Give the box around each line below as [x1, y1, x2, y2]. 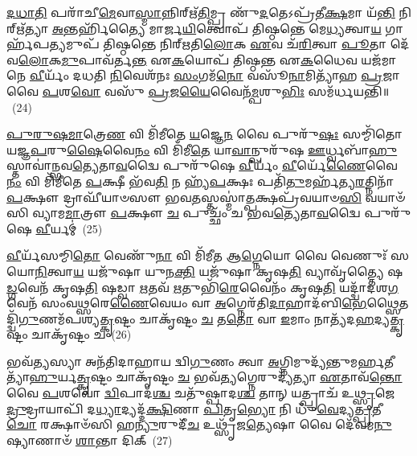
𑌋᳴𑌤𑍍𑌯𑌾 [6, 19, 48, 36]
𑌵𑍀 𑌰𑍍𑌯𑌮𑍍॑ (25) [35, 220, 103, 236]
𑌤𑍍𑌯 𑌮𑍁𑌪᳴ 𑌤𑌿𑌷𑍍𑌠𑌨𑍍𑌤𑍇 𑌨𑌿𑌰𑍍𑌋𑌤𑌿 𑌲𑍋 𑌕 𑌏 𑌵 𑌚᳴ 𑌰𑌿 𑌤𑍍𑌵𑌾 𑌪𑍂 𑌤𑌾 [49, 35, 386, 52]
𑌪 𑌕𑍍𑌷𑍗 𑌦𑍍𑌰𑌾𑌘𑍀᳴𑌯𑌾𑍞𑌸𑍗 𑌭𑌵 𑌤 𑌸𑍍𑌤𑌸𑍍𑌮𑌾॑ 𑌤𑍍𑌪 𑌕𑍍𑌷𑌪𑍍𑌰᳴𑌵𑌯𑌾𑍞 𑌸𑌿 [6, 188, 362, 205]
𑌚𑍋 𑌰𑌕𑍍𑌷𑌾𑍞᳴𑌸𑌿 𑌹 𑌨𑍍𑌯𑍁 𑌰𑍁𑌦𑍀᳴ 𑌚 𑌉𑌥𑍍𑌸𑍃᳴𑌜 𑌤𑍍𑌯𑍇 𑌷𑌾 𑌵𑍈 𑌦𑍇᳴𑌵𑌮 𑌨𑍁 [6, 416, 392, 433]
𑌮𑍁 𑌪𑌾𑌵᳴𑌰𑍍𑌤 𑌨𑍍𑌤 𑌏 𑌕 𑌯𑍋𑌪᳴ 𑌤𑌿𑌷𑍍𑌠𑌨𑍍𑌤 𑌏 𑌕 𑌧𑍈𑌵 [61, 51, 358, 68]
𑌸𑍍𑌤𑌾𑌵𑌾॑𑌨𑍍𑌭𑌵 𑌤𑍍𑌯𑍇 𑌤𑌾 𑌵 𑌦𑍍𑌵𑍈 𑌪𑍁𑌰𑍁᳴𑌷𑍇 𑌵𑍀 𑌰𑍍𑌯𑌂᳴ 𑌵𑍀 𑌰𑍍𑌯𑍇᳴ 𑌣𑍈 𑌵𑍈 [6, 157, 398, 174]
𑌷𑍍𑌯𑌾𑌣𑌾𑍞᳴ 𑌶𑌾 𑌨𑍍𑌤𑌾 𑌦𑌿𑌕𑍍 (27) [6, 431, 173, 448]
